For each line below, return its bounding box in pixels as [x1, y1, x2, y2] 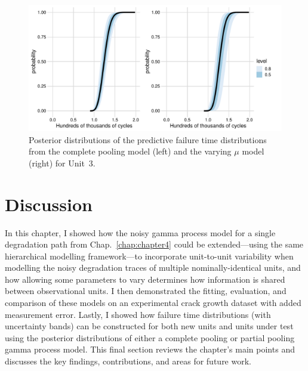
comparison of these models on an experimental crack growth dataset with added [5, 296, 301, 309]
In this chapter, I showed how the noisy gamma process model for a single [5, 226, 276, 239]
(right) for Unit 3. [29, 156, 96, 169]
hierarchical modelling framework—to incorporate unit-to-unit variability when [5, 249, 294, 262]
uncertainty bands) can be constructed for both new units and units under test [5, 320, 294, 332]
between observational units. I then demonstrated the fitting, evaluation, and [5, 285, 287, 297]
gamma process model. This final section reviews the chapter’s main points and [5, 343, 295, 355]
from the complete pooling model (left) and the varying [29, 145, 232, 157]
